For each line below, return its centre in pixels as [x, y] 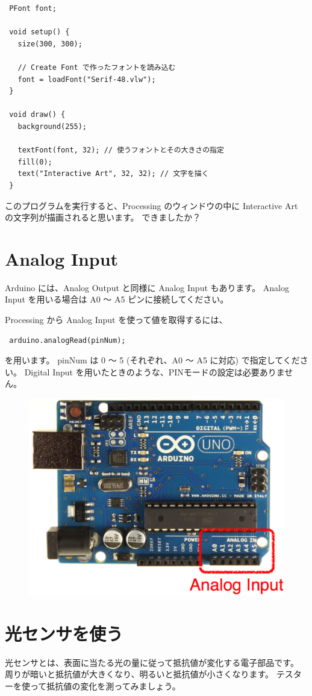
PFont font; [33, 8]
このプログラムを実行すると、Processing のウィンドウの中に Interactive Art [151, 205]
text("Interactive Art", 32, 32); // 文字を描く [113, 174]
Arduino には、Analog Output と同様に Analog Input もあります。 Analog [147, 287]
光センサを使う [64, 633]
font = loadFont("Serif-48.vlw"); [87, 79]
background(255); [52, 126]
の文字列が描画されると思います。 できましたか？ [103, 217]
